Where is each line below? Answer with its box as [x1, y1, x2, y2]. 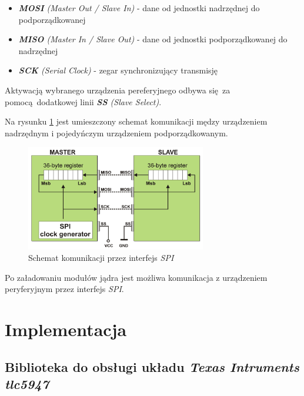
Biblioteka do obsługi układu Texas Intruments [5, 357, 299, 375]
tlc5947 [5, 375, 49, 393]
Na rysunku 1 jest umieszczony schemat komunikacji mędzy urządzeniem [5, 115, 268, 127]
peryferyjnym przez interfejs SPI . [5, 283, 124, 295]
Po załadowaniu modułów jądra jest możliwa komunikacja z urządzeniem [5, 271, 268, 283]
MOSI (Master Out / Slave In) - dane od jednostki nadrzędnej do [18, 2, 260, 14]
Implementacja [5, 317, 127, 341]
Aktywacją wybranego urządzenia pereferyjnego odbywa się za [5, 83, 230, 96]
